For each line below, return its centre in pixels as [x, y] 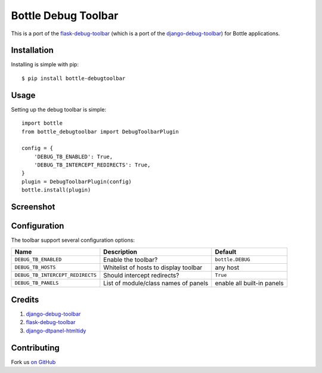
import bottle [42, 123]
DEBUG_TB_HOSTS [35, 268]
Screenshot [33, 207]
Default [226, 252]
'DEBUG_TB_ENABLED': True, [73, 156]
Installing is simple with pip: [45, 64]
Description [120, 252]
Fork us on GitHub [33, 362]
